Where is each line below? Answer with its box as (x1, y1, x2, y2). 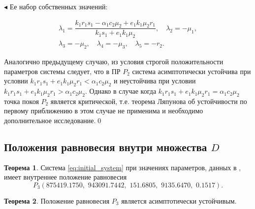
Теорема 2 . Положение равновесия (4, 196, 110, 206)
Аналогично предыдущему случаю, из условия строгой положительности (4, 56, 223, 67)
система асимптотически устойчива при (132, 66, 251, 76)
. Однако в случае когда (85, 86, 157, 96)
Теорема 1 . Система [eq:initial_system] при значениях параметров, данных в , (4, 162, 241, 172)
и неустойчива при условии (114, 76, 196, 86)
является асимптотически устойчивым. (121, 196, 237, 206)
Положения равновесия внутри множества (4, 139, 207, 155)
